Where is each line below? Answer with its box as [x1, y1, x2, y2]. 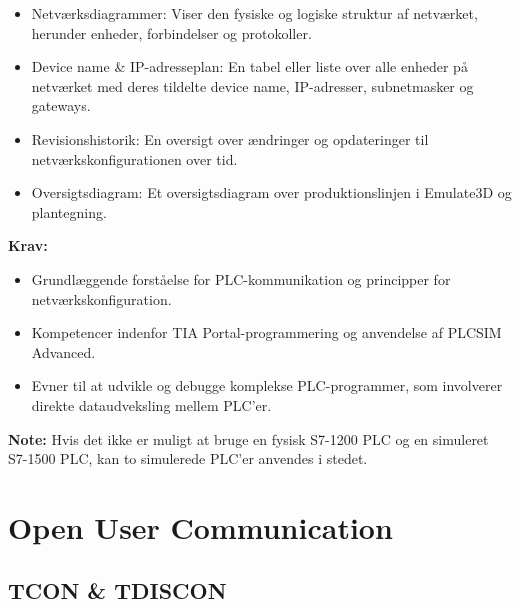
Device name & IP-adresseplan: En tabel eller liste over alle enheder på [31, 56, 468, 77]
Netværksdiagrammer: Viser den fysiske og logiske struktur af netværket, [31, 3, 478, 23]
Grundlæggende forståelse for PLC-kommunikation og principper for [31, 268, 451, 289]
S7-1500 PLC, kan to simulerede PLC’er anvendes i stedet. [8, 448, 368, 469]
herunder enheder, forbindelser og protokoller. [31, 22, 312, 43]
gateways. [31, 95, 91, 116]
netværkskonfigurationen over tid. [31, 148, 238, 169]
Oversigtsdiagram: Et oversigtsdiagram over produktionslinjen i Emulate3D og [31, 182, 512, 203]
